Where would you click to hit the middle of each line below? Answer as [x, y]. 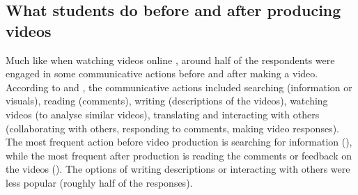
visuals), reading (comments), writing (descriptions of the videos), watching [167, 101]
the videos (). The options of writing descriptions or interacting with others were [178, 169]
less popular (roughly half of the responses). [99, 182]
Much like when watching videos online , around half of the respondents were [170, 60]
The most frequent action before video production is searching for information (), [179, 142]
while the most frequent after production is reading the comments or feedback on [179, 155]
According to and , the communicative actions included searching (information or [179, 87]
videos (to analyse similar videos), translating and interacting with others [163, 114]
